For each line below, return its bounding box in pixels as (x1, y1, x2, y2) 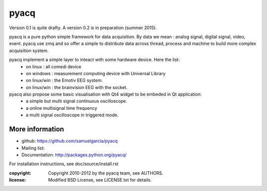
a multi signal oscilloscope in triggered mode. (26, 112, 119, 118)
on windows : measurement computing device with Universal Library (26, 70, 166, 76)
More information (9, 125, 64, 134)
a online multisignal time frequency (26, 105, 97, 111)
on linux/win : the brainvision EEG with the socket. (26, 84, 128, 90)
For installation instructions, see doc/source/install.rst (9, 161, 119, 167)
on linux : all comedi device (26, 63, 82, 69)
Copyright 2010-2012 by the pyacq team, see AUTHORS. (48, 170, 164, 176)
